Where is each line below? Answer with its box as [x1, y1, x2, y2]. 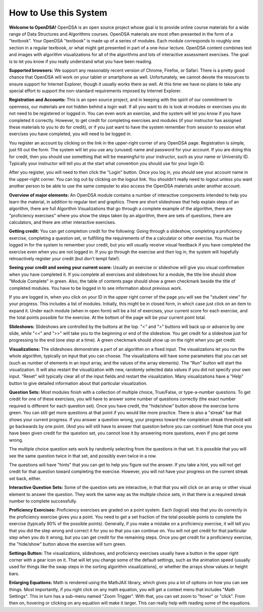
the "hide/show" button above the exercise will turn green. [9, 541, 126, 547]
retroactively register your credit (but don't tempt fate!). [9, 256, 120, 262]
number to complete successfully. [9, 498, 77, 504]
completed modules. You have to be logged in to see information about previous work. [9, 285, 183, 291]
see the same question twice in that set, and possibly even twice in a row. [9, 453, 157, 459]
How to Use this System [9, 7, 108, 18]
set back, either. [9, 475, 41, 481]
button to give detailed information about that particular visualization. [9, 380, 148, 386]
